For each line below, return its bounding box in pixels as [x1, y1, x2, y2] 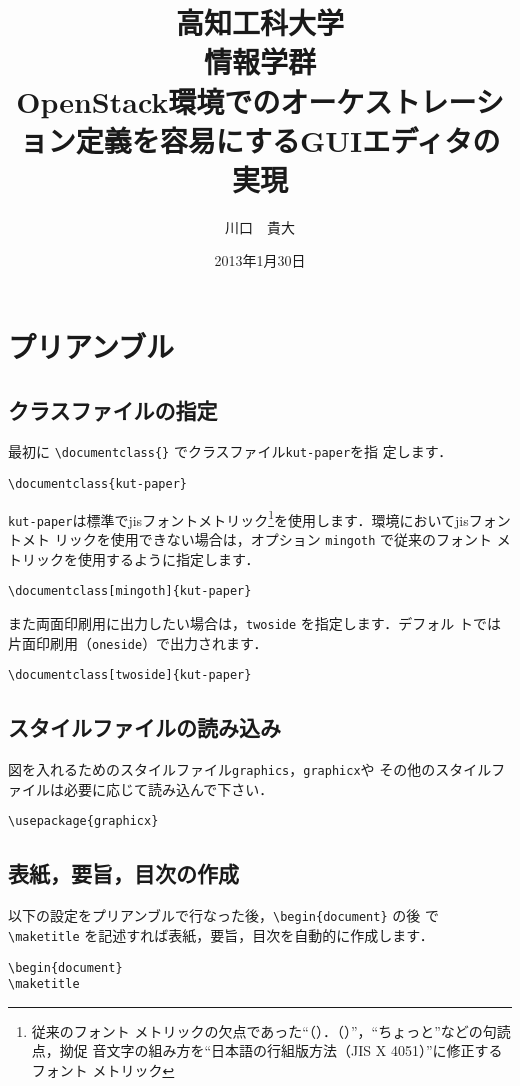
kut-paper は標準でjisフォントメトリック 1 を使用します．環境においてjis [8, 506, 469, 530]
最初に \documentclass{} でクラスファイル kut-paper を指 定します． [8, 441, 453, 462]
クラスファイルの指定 [8, 394, 218, 425]
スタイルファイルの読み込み [8, 712, 281, 743]
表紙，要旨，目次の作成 [8, 858, 239, 889]
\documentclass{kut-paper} [8, 477, 187, 492]
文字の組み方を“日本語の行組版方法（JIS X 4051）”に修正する [106, 1040, 503, 1061]
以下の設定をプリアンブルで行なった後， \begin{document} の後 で [8, 905, 439, 926]
